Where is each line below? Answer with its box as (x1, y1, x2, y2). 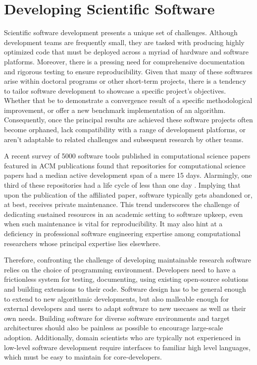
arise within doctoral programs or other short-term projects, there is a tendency (4, 76, 247, 86)
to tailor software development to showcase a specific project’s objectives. (4, 85, 226, 96)
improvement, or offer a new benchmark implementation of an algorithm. (4, 104, 226, 115)
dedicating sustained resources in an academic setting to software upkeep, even (4, 209, 243, 219)
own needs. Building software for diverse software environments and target (4, 313, 230, 323)
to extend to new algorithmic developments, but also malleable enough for (4, 293, 229, 304)
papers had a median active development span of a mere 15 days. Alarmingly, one (4, 170, 252, 180)
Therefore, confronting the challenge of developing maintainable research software (4, 255, 251, 265)
